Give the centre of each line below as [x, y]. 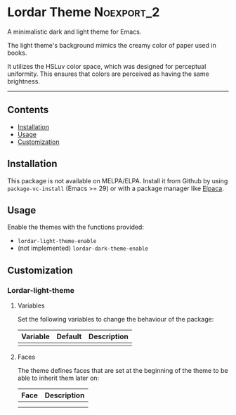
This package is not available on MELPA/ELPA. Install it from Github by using [118, 180]
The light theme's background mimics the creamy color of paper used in [112, 45]
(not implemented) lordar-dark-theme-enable [83, 248]
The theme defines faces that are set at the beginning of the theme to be [123, 371]
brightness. [24, 81]
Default [69, 336]
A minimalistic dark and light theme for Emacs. [74, 32]
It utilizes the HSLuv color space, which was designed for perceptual [107, 66]
